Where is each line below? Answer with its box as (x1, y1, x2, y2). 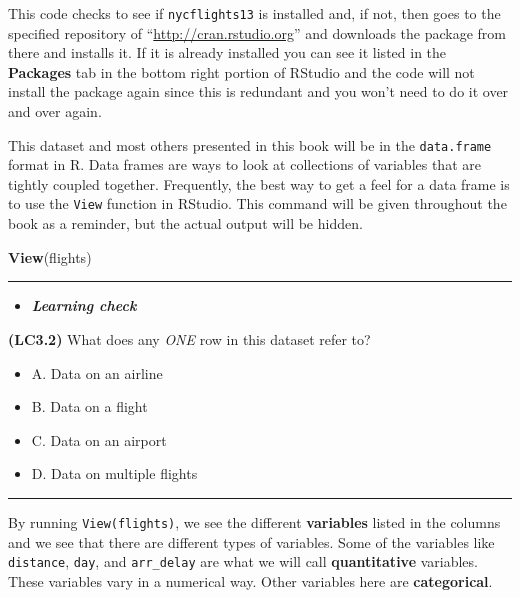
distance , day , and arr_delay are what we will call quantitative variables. (8, 551, 478, 572)
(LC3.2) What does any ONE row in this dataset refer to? (8, 328, 371, 349)
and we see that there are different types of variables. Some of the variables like (8, 531, 495, 552)
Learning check (31, 295, 137, 316)
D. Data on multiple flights (31, 463, 198, 484)
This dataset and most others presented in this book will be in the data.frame (8, 134, 492, 155)
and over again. (8, 101, 102, 122)
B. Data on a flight (31, 396, 148, 417)
